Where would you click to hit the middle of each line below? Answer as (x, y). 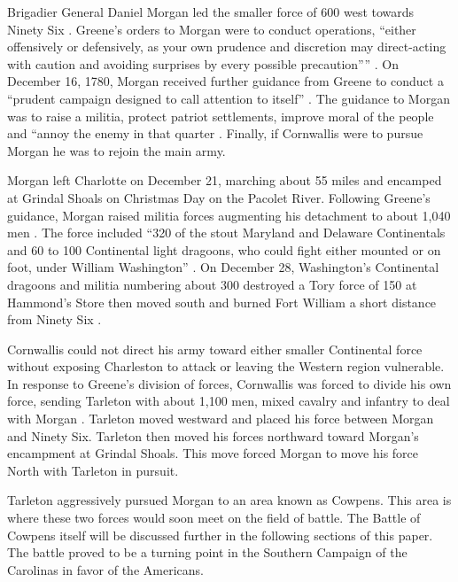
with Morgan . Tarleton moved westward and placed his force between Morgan (221, 419)
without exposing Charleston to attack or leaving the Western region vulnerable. (226, 366)
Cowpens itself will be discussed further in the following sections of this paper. (220, 535)
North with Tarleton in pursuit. (93, 470)
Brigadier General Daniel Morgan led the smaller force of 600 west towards (211, 12)
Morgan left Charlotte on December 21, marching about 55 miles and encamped (225, 180)
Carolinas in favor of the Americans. (105, 569)
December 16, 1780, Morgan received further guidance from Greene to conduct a (225, 81)
